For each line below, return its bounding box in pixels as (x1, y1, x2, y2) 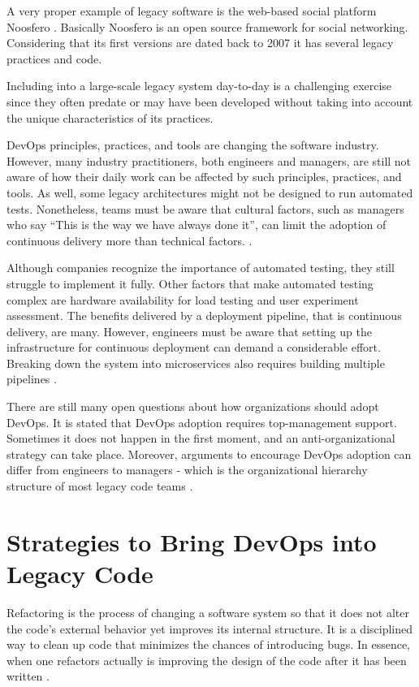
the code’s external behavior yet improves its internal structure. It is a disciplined (6, 620, 413, 637)
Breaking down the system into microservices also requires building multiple (6, 354, 385, 371)
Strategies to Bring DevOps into (6, 525, 377, 558)
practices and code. (6, 50, 102, 67)
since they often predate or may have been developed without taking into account (6, 93, 413, 110)
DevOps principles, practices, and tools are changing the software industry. (6, 136, 379, 153)
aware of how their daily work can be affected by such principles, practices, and (6, 168, 402, 185)
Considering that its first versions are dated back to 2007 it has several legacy (6, 34, 394, 51)
